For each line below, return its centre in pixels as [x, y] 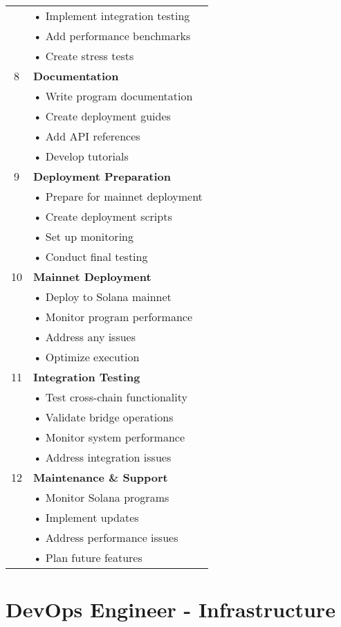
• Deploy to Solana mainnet [102, 297]
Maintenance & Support [101, 477]
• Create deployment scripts [103, 216]
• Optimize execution [86, 357]
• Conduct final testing [91, 256]
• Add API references [87, 136]
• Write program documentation [113, 96]
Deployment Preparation [102, 176]
